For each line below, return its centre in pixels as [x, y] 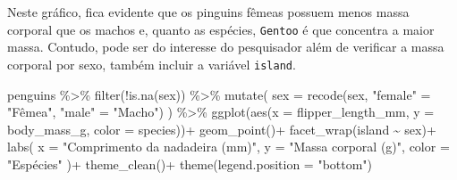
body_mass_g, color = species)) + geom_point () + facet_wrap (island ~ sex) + [222, 129]
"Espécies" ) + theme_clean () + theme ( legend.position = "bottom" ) [190, 164]
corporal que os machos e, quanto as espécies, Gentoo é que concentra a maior [221, 29]
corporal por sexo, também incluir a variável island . [152, 64]
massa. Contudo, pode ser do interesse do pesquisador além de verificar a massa [226, 47]
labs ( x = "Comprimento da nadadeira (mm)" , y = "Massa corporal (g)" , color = [228, 147]
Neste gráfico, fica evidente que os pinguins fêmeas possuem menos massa [208, 12]
